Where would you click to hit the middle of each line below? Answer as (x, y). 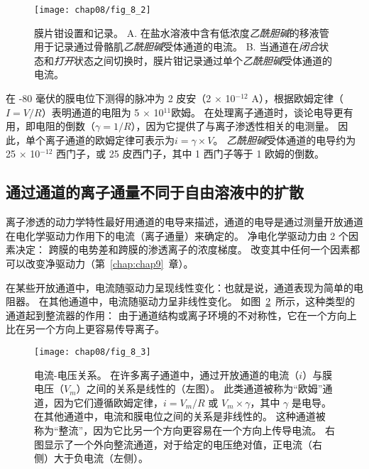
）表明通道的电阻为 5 (90, 112)
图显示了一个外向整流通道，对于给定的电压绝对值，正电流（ (173, 444)
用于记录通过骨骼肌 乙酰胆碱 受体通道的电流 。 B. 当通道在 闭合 (177, 46)
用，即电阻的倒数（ (50, 126)
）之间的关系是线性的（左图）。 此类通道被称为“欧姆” (199, 388)
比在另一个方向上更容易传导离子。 (85, 329)
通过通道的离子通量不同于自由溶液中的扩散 (155, 192)
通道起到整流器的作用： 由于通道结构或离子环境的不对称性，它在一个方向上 (181, 315)
